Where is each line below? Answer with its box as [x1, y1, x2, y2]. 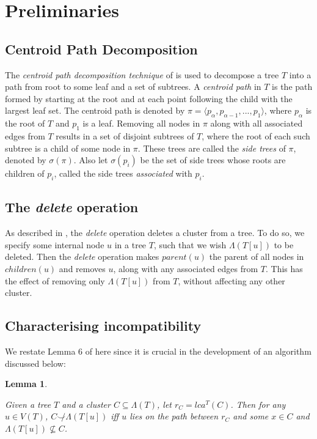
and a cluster [62, 397, 111, 410]
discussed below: [5, 356, 66, 369]
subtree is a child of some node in [5, 141, 131, 154]
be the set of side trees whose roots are [140, 153, 286, 166]
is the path [272, 80, 313, 93]
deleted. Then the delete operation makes [5, 250, 159, 263]
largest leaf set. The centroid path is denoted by [5, 104, 185, 117]
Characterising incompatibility [5, 316, 202, 335]
